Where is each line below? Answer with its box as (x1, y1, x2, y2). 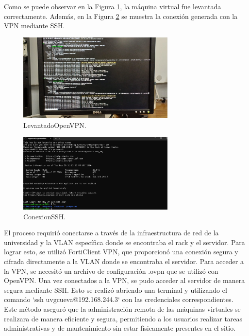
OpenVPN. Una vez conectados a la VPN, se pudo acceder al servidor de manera (4, 275, 245, 285)
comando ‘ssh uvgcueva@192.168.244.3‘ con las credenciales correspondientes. (4, 294, 233, 304)
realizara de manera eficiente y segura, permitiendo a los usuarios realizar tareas (4, 313, 243, 323)
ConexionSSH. (23, 211, 66, 221)
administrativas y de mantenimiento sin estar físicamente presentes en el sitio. (4, 323, 236, 333)
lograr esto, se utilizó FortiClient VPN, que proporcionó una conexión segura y (4, 247, 238, 257)
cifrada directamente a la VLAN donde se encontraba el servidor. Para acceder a (4, 256, 244, 266)
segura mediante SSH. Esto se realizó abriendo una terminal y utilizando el (4, 284, 227, 295)
